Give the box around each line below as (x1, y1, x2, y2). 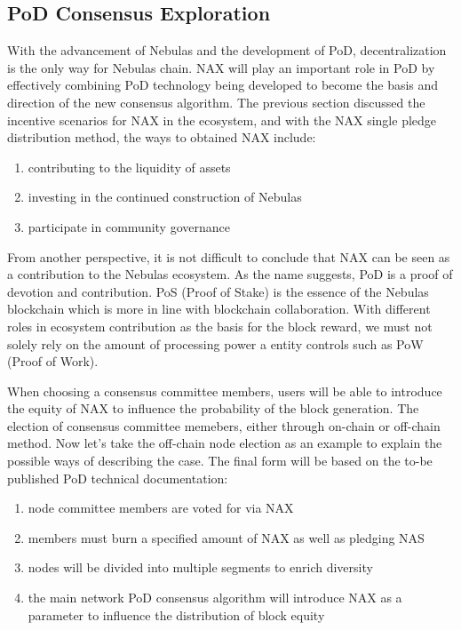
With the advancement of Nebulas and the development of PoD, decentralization (7, 41, 447, 60)
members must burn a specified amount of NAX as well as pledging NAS (28, 528, 425, 546)
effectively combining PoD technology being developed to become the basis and (7, 76, 439, 94)
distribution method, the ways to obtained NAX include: (7, 128, 316, 147)
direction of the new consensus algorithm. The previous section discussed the (7, 92, 425, 111)
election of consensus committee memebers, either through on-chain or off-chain (7, 416, 441, 435)
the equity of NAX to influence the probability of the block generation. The (7, 399, 419, 418)
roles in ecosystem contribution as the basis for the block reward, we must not (7, 316, 433, 335)
